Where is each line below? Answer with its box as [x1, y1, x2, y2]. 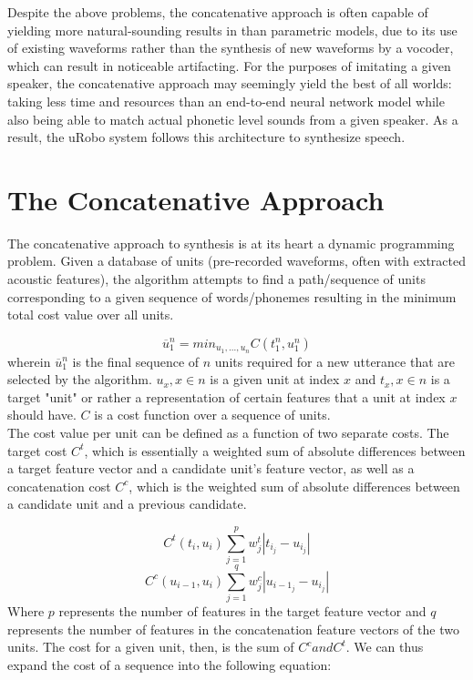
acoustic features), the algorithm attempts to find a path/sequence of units [7, 269, 426, 289]
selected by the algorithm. [7, 370, 152, 389]
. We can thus [345, 637, 424, 656]
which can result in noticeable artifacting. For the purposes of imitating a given [7, 56, 451, 75]
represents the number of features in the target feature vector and [58, 602, 427, 621]
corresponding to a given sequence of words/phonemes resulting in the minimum [7, 287, 457, 306]
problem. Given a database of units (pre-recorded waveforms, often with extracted [7, 251, 467, 270]
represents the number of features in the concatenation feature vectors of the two [7, 619, 459, 638]
